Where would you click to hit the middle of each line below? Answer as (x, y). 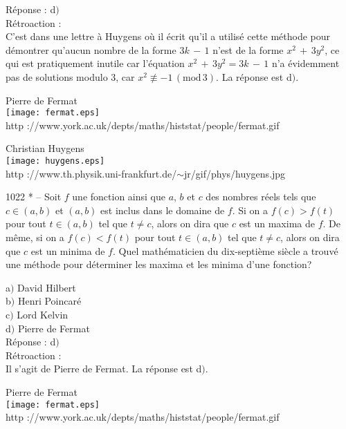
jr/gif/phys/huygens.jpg (235, 173)
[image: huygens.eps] (55, 161)
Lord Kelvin (43, 314)
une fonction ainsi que (119, 197)
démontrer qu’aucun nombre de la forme (91, 49)
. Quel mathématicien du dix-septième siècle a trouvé (225, 250)
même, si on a (35, 237)
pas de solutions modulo (57, 76)
